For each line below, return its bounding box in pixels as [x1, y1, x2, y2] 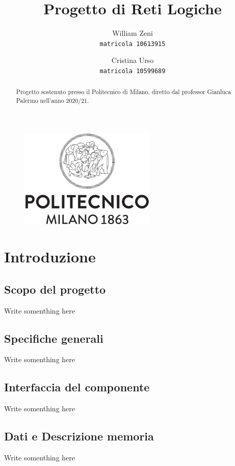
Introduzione [4, 246, 96, 267]
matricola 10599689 [99, 67, 166, 75]
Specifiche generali [4, 330, 103, 346]
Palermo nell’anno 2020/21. [16, 96, 89, 105]
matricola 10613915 [99, 40, 166, 48]
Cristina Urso [111, 55, 154, 65]
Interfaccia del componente [4, 379, 150, 395]
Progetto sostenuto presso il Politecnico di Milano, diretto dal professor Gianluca [16, 87, 231, 96]
